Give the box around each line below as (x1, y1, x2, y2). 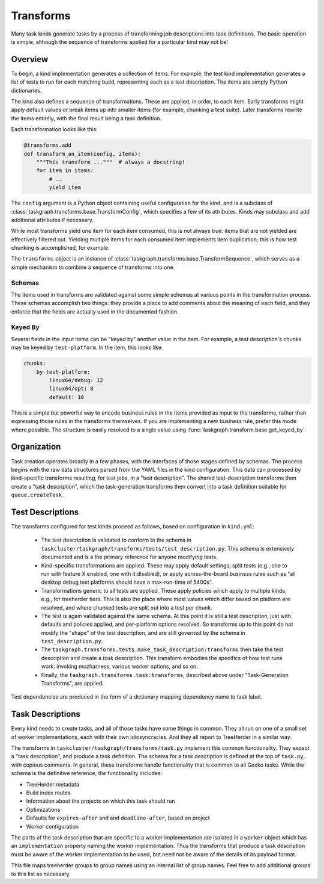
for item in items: (36, 167, 94, 174)
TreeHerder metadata (26, 780, 80, 788)
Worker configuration (26, 823, 79, 830)
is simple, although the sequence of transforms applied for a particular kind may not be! (11, 38, 228, 45)
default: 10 (49, 394, 84, 400)
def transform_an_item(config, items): (23, 150, 141, 157)
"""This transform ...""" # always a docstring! (36, 158, 185, 165)
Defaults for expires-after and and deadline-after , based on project (26, 814, 210, 821)
